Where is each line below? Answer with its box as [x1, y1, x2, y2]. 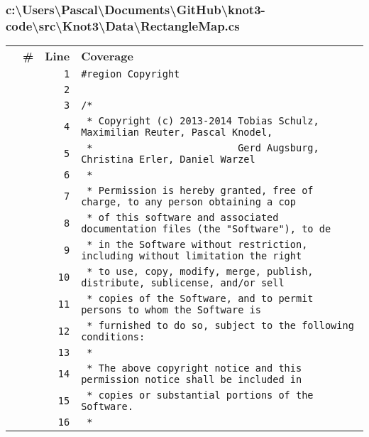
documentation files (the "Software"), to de [81, 223, 331, 235]
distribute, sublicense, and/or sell [81, 277, 285, 289]
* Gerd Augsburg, [87, 142, 319, 154]
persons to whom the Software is [81, 304, 261, 316]
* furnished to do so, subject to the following [87, 320, 354, 332]
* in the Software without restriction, [87, 239, 308, 251]
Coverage [81, 48, 133, 65]
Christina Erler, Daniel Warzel [81, 153, 255, 166]
